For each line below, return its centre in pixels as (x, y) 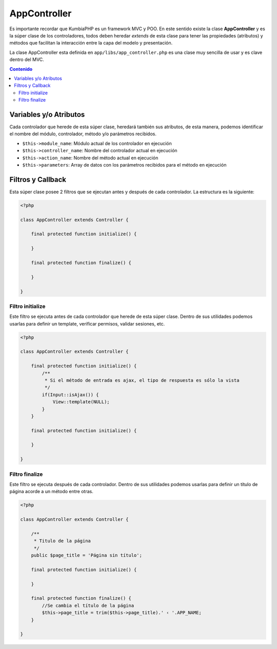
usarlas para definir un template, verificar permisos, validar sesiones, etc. (87, 323)
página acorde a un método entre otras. (51, 492)
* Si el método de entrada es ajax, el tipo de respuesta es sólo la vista (142, 380)
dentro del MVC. (27, 59)
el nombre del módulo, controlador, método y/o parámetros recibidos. (83, 134)
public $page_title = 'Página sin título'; (86, 555)
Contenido (21, 69)
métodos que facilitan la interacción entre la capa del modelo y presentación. (91, 43)
